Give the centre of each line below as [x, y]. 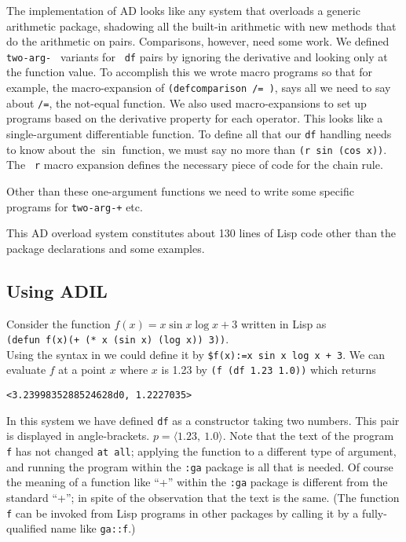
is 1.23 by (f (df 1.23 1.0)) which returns [269, 370]
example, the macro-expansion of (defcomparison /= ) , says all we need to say [199, 88]
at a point [82, 370]
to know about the [51, 149]
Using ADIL [57, 290]
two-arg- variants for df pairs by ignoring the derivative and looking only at [197, 56]
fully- [375, 513]
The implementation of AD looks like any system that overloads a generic [183, 10]
